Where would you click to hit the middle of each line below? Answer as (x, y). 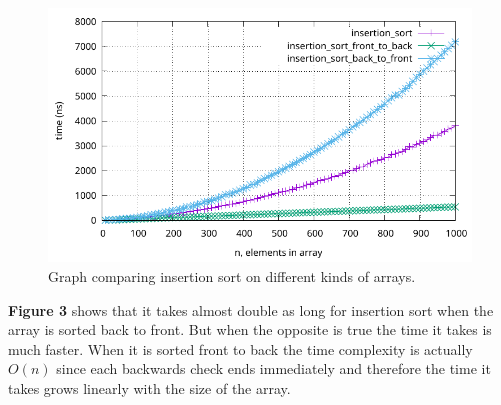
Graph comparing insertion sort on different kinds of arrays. (232, 275)
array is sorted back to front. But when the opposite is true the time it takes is (250, 329)
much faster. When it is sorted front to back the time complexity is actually (240, 348)
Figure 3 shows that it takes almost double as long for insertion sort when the (251, 309)
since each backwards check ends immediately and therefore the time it (273, 368)
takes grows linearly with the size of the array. (149, 387)
